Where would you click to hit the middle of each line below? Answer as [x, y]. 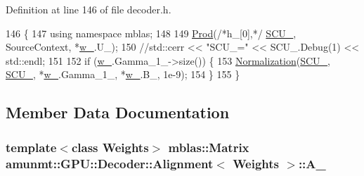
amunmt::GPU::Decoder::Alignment [110, 163]
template [31, 147]
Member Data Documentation [118, 112]
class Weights [110, 147]
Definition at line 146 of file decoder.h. [89, 9]
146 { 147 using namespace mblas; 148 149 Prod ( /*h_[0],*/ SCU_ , [151, 33]
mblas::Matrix [209, 147]
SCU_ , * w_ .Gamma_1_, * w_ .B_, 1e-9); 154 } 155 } [123, 74]
